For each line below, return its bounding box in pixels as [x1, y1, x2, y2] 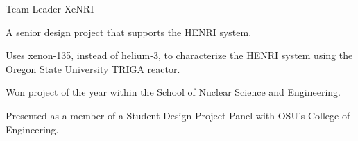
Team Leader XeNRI [6, 1, 94, 15]
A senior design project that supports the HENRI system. [6, 24, 252, 39]
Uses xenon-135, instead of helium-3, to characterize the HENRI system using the [6, 48, 353, 63]
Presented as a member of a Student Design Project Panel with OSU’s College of [6, 108, 350, 122]
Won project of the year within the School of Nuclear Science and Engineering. [6, 85, 341, 99]
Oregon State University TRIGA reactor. [6, 61, 180, 76]
